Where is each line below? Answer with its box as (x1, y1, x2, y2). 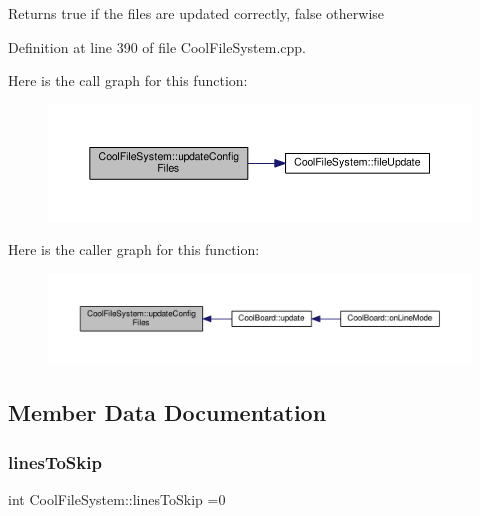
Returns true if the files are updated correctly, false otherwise (8, 3, 385, 23)
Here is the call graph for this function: (8, 70, 248, 91)
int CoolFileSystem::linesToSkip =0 (8, 488, 226, 509)
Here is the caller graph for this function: (8, 239, 260, 260)
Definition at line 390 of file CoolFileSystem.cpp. (8, 36, 306, 57)
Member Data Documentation (8, 397, 327, 428)
